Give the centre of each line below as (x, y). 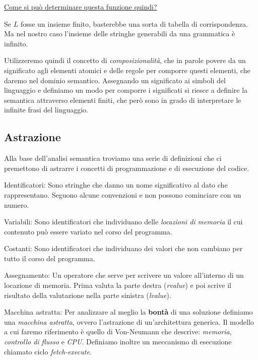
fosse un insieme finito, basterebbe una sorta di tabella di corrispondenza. (134, 23)
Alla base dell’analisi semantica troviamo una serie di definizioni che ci (113, 158)
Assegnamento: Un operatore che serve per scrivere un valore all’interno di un (124, 275)
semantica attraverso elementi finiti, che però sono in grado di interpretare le (123, 100)
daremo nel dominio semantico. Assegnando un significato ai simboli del (115, 80)
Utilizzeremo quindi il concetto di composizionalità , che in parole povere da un (125, 60)
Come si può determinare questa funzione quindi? (81, 7)
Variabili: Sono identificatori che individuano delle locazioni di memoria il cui (123, 222)
